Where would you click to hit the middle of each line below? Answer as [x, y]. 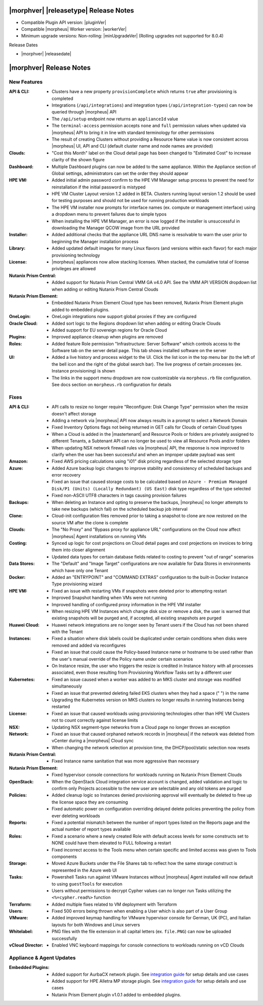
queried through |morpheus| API [84, 112]
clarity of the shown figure [78, 160]
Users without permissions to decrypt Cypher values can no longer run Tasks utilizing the [141, 891]
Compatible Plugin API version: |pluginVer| [64, 22]
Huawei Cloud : [24, 625]
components [65, 856]
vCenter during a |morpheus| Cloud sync [93, 741]
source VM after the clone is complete [90, 522]
